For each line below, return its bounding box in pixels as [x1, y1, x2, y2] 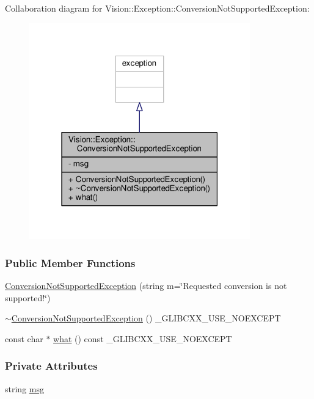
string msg [5, 382, 44, 395]
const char [5, 332, 43, 345]
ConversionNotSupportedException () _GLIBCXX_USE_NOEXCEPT [11, 312, 281, 324]
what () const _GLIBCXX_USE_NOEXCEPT [53, 332, 232, 345]
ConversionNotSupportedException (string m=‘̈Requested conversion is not [5, 279, 287, 292]
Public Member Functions [5, 255, 136, 270]
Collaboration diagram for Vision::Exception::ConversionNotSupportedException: [5, 2, 310, 14]
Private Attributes [5, 358, 98, 373]
